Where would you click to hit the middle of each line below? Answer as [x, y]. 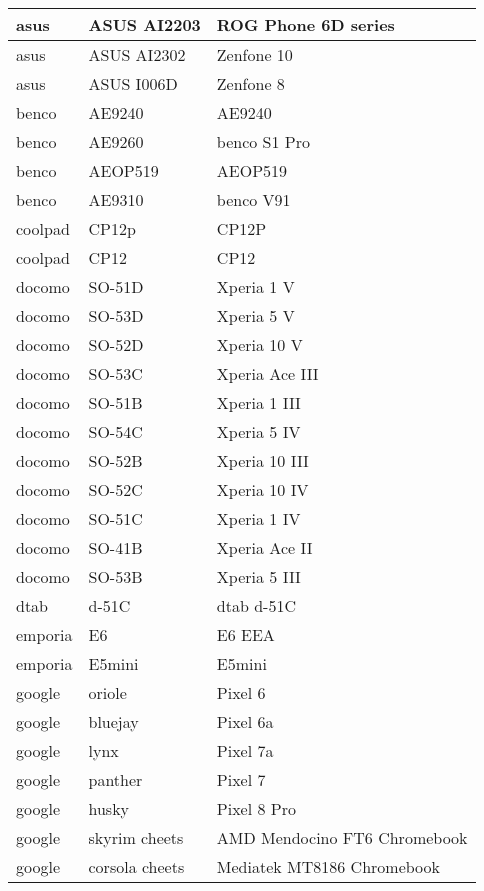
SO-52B [115, 460]
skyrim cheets [136, 837]
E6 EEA [245, 634]
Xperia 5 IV [258, 431]
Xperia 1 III [258, 402]
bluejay [113, 721]
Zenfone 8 [250, 83]
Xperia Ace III [267, 373]
